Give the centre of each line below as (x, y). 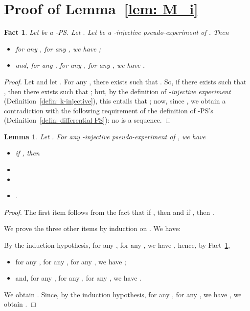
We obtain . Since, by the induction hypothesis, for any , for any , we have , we (123, 294)
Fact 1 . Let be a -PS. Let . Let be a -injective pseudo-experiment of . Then (116, 32)
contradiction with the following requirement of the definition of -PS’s (109, 110)
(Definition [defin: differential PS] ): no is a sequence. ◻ (88, 120)
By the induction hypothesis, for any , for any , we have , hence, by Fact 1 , (117, 245)
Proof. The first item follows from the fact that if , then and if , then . (109, 212)
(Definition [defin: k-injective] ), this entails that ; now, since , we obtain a (115, 101)
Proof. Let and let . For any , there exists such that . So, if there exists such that (125, 81)
